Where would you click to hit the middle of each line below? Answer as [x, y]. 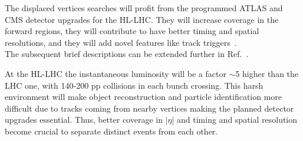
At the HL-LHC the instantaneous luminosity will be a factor [116, 73]
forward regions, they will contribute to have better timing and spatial [132, 31]
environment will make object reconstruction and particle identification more [144, 97]
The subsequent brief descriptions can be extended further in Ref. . [127, 54]
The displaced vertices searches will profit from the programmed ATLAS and [144, 8]
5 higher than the [267, 73]
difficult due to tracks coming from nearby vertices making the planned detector [149, 108]
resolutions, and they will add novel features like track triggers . [121, 42]
